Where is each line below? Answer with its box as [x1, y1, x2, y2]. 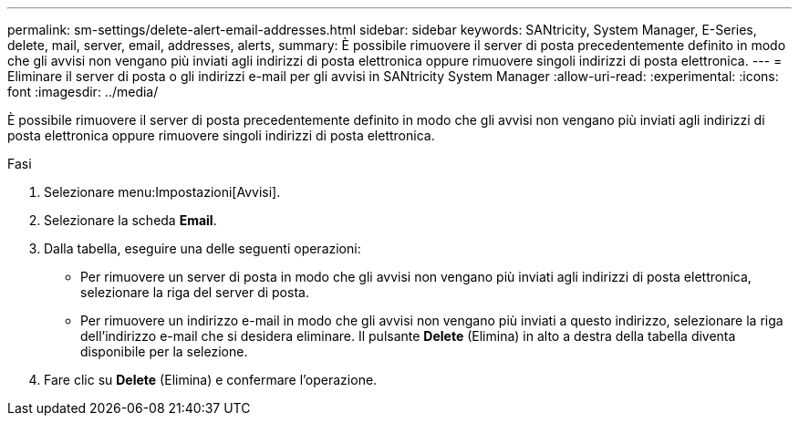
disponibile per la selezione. [80, 344, 248, 359]
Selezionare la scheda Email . [44, 212, 217, 228]
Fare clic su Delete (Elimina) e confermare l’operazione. [44, 372, 378, 387]
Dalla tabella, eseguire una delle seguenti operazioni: [44, 241, 361, 256]
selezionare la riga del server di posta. [80, 284, 309, 300]
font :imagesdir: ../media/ [7, 84, 159, 99]
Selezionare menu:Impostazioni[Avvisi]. [44, 184, 281, 200]
